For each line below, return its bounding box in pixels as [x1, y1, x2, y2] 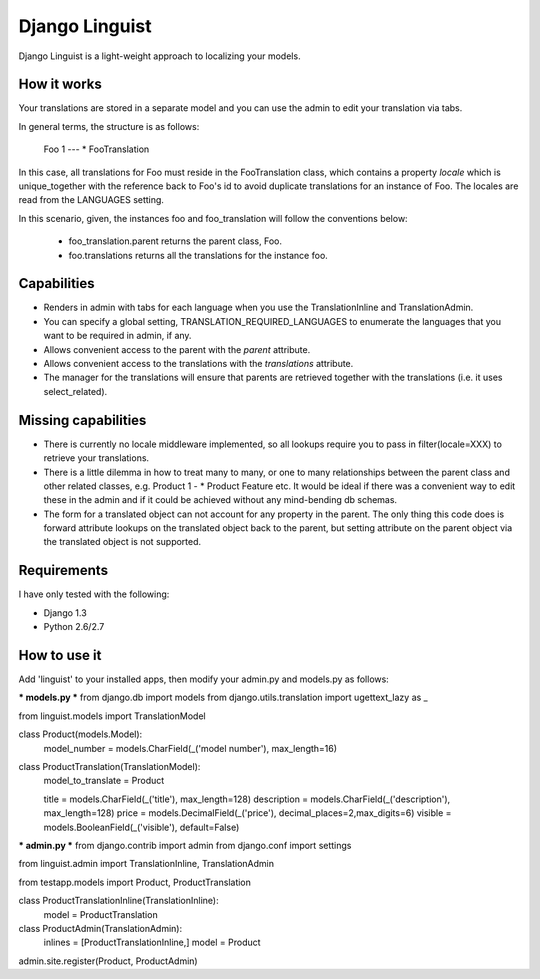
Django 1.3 [43, 606, 87, 619]
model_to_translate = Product [43, 775, 165, 787]
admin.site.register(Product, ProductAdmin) [18, 955, 199, 967]
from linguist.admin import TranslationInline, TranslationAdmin [18, 858, 275, 870]
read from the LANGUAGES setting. [18, 194, 165, 206]
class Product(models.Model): [18, 728, 143, 740]
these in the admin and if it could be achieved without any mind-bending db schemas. [43, 494, 398, 506]
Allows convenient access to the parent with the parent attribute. [43, 343, 311, 355]
